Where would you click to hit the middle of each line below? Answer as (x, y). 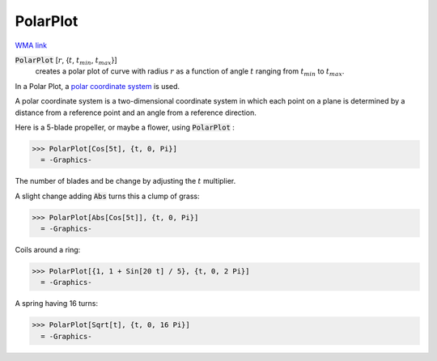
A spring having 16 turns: (57, 304)
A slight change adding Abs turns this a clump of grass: (107, 196)
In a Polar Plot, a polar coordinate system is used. (98, 86)
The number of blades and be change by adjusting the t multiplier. (125, 181)
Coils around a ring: (48, 250)
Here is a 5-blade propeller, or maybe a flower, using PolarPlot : (125, 127)
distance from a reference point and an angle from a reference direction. (136, 113)
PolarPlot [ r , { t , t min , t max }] (66, 61)
